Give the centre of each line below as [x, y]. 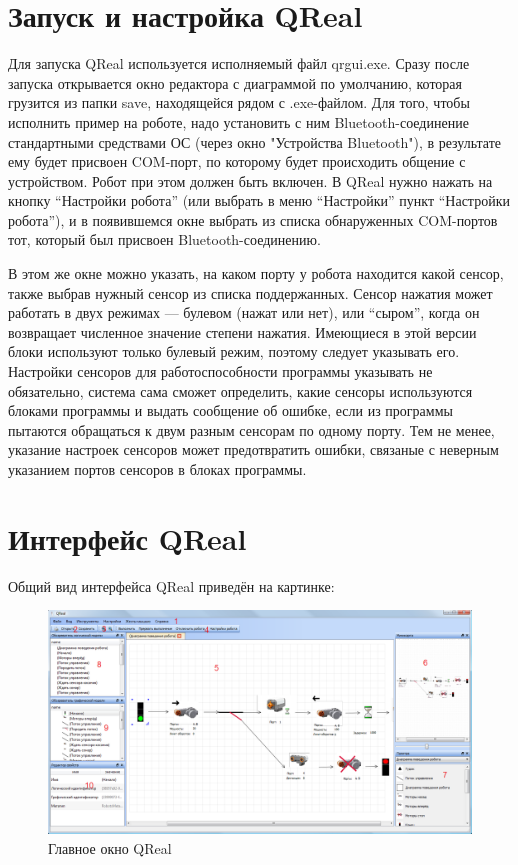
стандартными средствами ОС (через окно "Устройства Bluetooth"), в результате [255, 141]
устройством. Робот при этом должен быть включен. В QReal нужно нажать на [250, 180]
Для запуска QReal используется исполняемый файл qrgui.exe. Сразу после [239, 63]
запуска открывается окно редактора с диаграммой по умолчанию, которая [235, 82]
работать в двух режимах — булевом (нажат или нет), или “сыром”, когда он [244, 312]
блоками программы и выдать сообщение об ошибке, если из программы [230, 410]
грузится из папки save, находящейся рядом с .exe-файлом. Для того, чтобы [239, 102]
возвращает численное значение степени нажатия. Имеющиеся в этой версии [242, 331]
